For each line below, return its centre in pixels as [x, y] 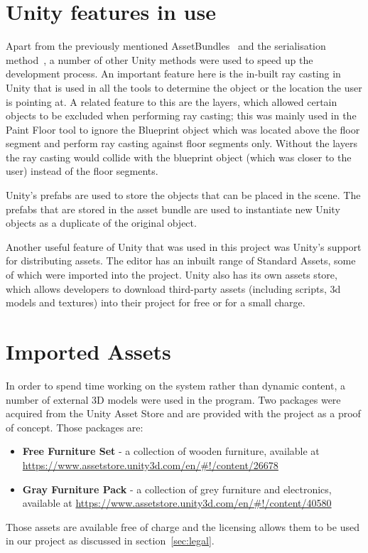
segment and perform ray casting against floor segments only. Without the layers [182, 143]
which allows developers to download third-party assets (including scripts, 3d [173, 288]
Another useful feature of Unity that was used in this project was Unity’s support [184, 246]
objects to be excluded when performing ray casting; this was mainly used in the [181, 116]
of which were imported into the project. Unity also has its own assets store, [172, 275]
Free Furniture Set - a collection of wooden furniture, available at [171, 451]
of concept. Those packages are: [75, 427]
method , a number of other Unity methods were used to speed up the [159, 59]
